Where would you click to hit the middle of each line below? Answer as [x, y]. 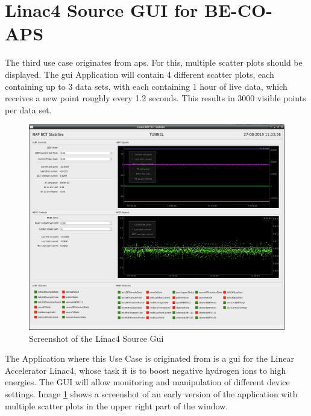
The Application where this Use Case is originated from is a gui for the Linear [149, 358]
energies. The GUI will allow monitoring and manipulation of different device [147, 382]
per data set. [28, 109]
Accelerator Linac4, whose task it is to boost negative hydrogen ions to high [146, 370]
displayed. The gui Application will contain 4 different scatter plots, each [140, 74]
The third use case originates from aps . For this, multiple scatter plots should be [154, 62]
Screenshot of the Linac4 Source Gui [96, 338]
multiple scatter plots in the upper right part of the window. [117, 405]
